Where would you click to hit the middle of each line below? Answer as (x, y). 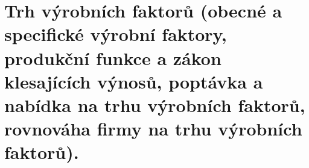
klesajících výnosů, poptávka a (134, 81)
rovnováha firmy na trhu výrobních (153, 129)
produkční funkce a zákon (113, 58)
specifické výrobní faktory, (116, 34)
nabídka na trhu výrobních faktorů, (155, 104)
